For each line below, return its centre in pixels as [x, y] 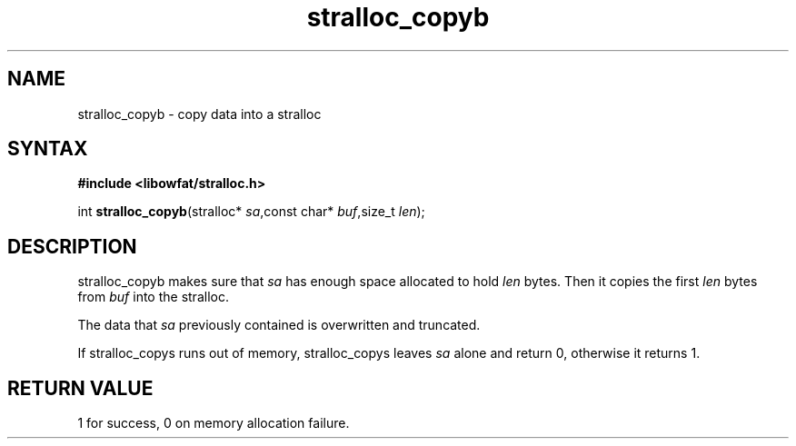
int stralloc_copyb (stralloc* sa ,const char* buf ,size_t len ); [251, 212]
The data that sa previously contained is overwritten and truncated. [279, 325]
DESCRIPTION [72, 246]
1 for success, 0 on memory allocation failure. [214, 423]
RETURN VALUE [80, 388]
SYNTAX [48, 149]
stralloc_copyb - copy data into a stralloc [199, 114]
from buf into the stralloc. [153, 297]
